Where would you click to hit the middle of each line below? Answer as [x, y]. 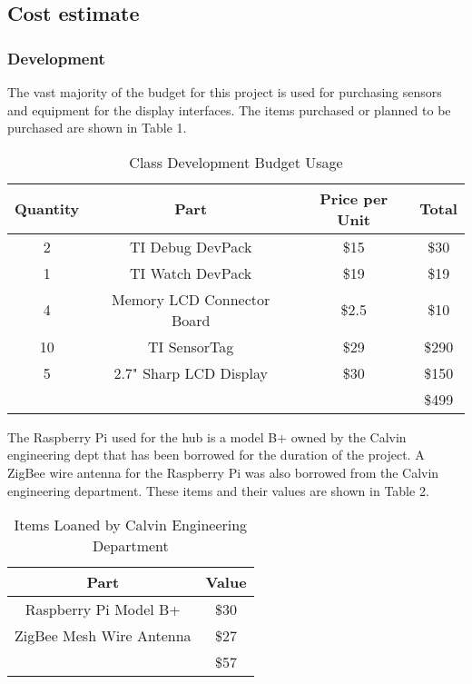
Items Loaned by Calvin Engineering [131, 525]
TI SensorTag [191, 346]
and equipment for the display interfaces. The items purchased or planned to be [229, 109]
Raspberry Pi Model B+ [103, 610]
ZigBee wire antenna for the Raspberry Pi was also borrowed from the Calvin [223, 472]
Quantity [47, 209]
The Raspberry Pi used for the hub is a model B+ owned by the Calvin [207, 436]
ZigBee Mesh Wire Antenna [103, 636]
